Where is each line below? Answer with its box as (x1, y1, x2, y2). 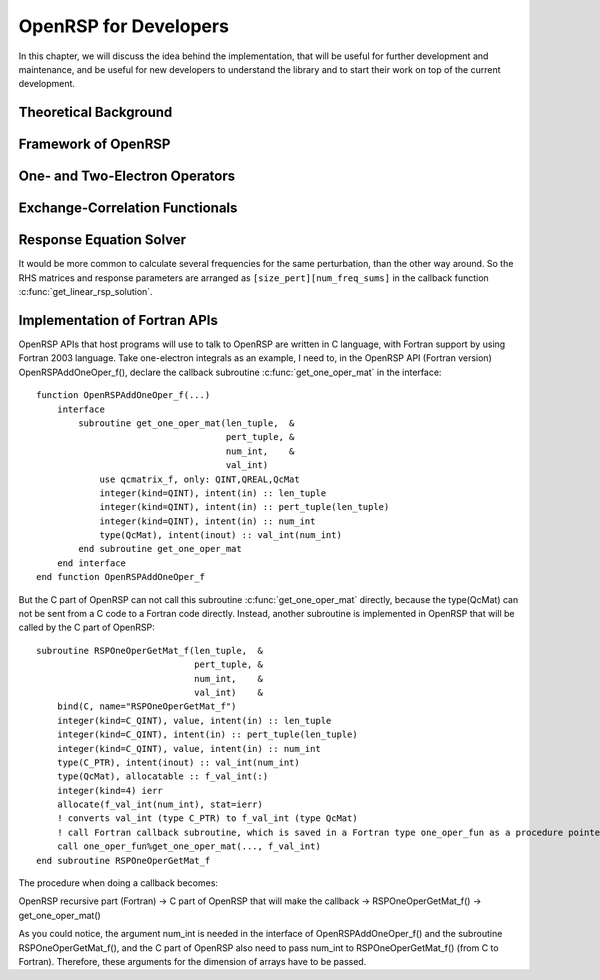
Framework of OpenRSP (18, 136, 171, 153)
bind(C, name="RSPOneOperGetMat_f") (56, 701, 237, 712)
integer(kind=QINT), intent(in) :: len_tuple (99, 487, 327, 499)
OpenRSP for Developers (18, 15, 230, 37)
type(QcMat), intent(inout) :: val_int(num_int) (99, 530, 342, 541)
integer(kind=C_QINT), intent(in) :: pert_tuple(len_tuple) (56, 729, 359, 740)
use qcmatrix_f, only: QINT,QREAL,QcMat (99, 473, 300, 485)
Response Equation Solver (18, 231, 187, 249)
